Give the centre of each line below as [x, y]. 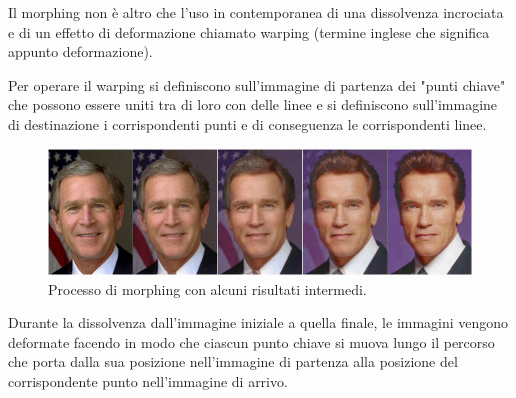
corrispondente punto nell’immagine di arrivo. [148, 381]
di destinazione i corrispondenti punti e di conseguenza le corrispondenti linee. [247, 123]
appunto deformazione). [80, 51]
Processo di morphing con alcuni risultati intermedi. [207, 288]
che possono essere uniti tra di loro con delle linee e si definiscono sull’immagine [253, 104]
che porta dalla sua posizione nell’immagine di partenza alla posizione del [233, 361]
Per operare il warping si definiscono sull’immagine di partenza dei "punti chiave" [257, 84]
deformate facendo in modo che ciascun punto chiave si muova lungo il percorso [251, 341]
